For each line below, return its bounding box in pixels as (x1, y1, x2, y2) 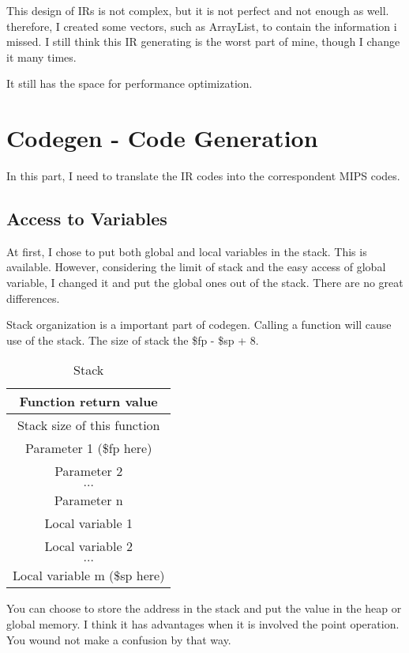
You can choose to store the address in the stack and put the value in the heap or (6, 600, 402, 617)
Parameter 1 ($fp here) (25, 439, 152, 458)
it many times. (6, 48, 77, 65)
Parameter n (54, 491, 123, 510)
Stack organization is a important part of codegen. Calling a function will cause (6, 316, 392, 333)
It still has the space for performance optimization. (6, 75, 253, 92)
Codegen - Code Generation (6, 122, 318, 154)
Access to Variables (6, 206, 167, 231)
